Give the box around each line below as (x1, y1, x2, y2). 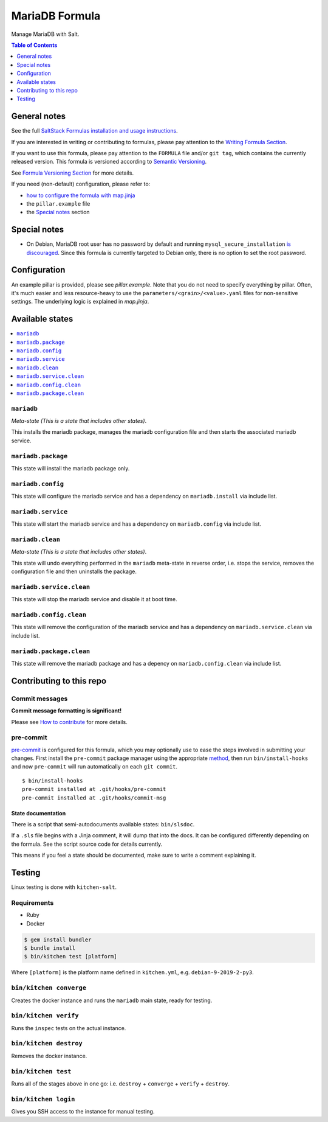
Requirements (11, 898, 54, 907)
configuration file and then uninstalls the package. (11, 568, 137, 575)
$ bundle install (24, 945, 76, 952)
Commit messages (11, 694, 68, 703)
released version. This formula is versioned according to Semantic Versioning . (11, 158, 207, 166)
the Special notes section (26, 209, 91, 216)
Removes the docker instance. (11, 1052, 87, 1059)
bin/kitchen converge (11, 984, 86, 992)
